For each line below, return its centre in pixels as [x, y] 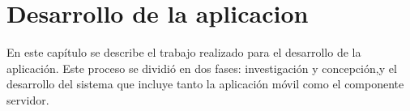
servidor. [28, 99]
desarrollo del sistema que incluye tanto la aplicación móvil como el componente [205, 84]
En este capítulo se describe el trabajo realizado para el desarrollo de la [184, 52]
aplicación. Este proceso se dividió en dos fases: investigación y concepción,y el [202, 68]
